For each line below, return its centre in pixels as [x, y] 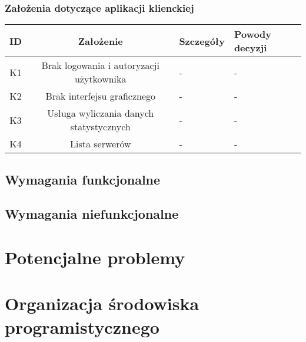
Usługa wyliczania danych [101, 113]
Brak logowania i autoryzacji [100, 65]
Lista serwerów [100, 144]
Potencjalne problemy [95, 257]
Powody [253, 34]
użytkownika [100, 79]
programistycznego [82, 326]
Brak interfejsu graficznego [101, 96]
